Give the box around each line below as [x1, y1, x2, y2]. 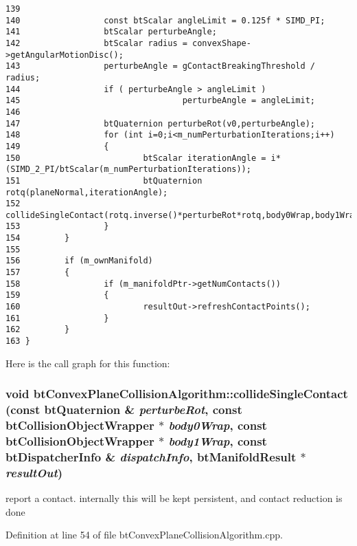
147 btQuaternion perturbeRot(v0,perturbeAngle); [5, 118, 316, 129]
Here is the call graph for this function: [5, 356, 170, 370]
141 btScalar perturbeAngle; [5, 27, 217, 37]
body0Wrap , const [168, 417, 267, 434]
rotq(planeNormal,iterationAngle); [5, 187, 168, 197]
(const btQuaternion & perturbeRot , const [5, 401, 242, 418]
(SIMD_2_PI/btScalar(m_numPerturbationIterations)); [5, 164, 251, 175]
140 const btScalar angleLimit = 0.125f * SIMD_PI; [5, 15, 325, 25]
